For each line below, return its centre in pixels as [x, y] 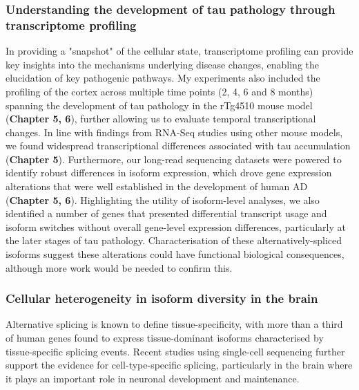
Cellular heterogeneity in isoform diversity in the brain [162, 298]
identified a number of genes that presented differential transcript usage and [166, 213]
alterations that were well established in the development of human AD [157, 186]
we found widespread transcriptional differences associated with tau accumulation [178, 146]
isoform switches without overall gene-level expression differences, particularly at [176, 226]
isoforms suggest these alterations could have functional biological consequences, [175, 254]
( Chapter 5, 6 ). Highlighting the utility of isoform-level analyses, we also [163, 199]
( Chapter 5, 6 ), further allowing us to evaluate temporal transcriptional [161, 119]
